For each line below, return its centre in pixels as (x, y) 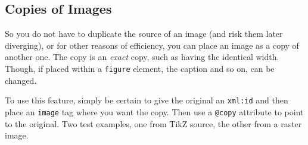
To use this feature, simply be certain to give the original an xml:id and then (147, 100)
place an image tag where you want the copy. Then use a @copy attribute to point (154, 111)
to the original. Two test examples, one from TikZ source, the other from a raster (153, 123)
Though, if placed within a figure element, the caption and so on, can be (140, 68)
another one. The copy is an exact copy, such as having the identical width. (142, 57)
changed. (21, 80)
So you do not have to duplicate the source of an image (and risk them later (144, 34)
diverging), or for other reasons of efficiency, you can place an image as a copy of (152, 45)
